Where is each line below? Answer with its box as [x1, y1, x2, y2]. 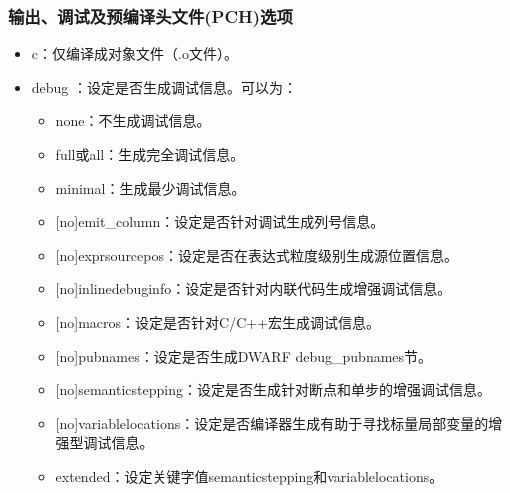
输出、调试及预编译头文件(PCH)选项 [8, 3, 293, 28]
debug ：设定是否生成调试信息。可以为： [31, 76, 298, 97]
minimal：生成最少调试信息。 [55, 177, 246, 198]
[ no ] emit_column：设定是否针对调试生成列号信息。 [55, 211, 385, 232]
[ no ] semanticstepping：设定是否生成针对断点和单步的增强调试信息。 [55, 379, 491, 400]
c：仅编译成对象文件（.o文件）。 [31, 43, 238, 64]
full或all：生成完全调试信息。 [55, 144, 245, 164]
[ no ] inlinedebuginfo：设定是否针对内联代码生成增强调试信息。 [55, 278, 452, 299]
